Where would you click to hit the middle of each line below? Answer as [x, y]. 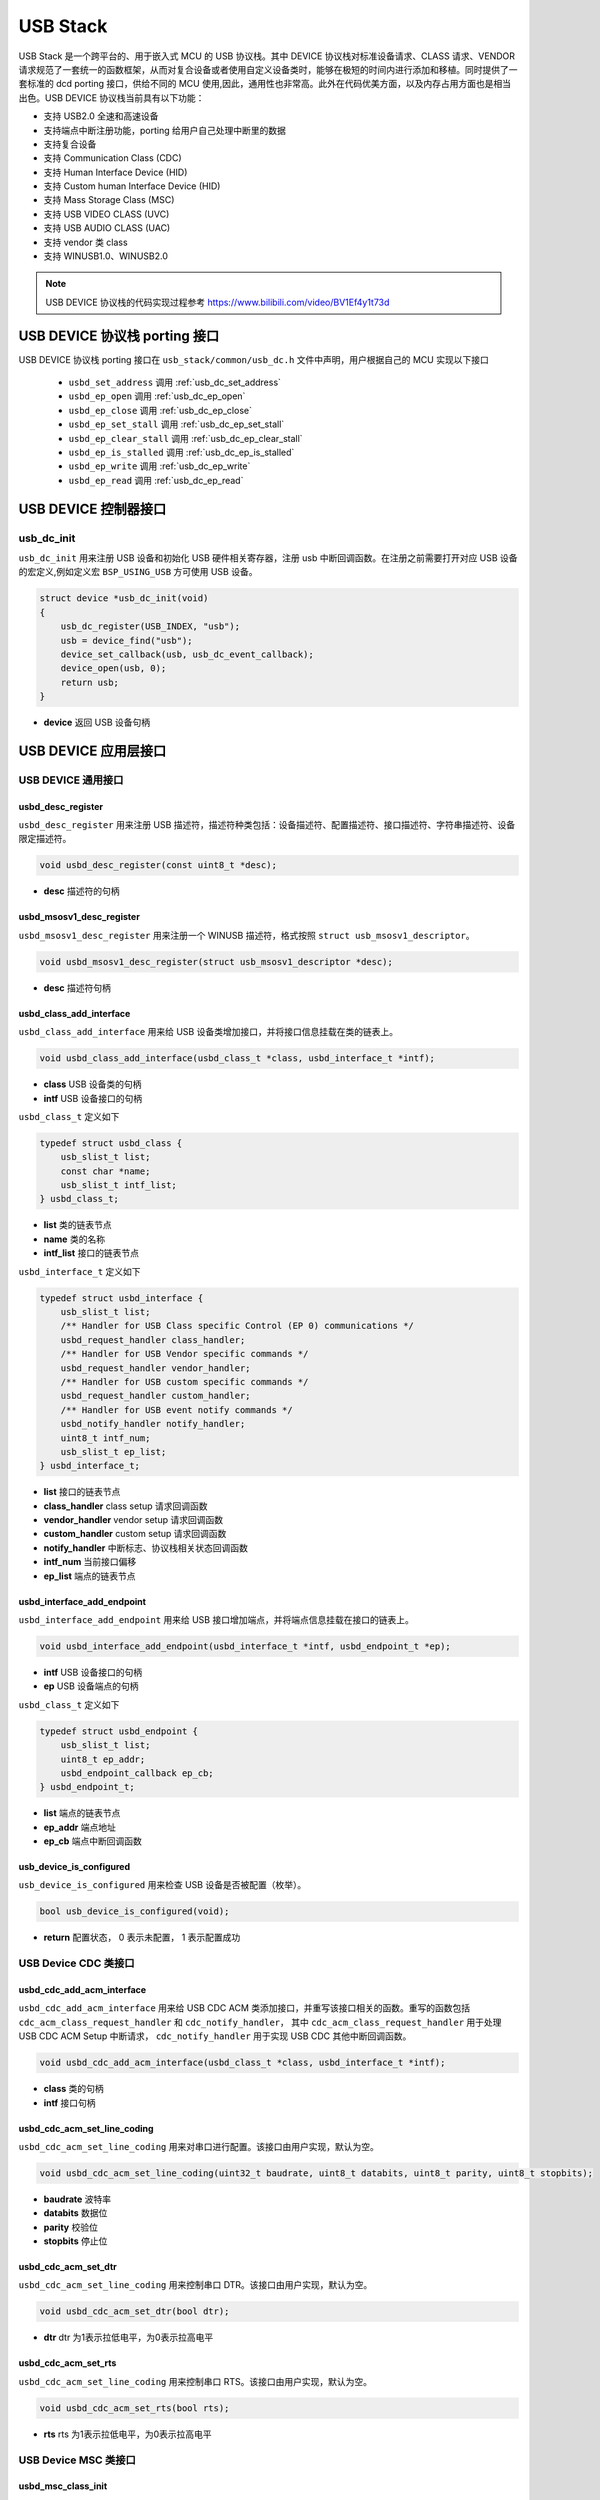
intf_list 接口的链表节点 [91, 1253]
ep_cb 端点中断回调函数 [92, 1841]
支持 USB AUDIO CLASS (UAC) [107, 228]
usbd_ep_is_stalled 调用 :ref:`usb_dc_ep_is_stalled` [181, 452]
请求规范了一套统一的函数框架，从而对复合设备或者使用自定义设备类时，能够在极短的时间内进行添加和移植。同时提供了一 [268, 69]
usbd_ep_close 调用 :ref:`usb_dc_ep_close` [160, 410]
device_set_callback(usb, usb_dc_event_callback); [187, 654]
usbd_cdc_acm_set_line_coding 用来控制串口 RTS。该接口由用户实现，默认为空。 [195, 2381]
